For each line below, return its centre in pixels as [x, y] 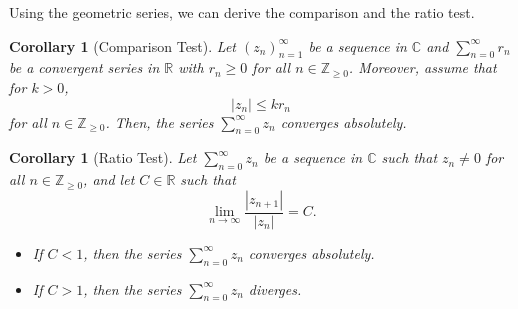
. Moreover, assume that [422, 67]
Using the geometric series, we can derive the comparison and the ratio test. [242, 12]
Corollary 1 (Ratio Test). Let [103, 157]
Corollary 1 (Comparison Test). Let [122, 45]
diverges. [275, 288]
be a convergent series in [84, 67]
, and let [109, 179]
